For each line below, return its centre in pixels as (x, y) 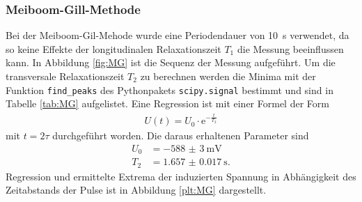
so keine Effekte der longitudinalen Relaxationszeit (113, 48)
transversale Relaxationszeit (65, 76)
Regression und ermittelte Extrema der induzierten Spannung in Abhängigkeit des (181, 176)
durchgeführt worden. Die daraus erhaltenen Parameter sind (181, 135)
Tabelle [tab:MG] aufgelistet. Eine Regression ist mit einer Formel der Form (167, 103)
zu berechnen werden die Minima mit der (228, 76)
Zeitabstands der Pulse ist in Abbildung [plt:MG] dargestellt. (136, 190)
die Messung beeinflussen (290, 48)
